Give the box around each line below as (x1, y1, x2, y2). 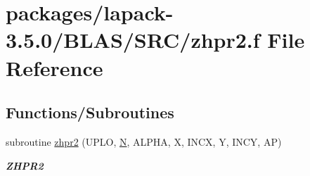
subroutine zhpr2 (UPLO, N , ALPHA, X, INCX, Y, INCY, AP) (6, 134, 282, 149)
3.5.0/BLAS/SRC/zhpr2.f (6, 25, 260, 54)
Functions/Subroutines (6, 101, 174, 123)
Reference (6, 53, 103, 82)
